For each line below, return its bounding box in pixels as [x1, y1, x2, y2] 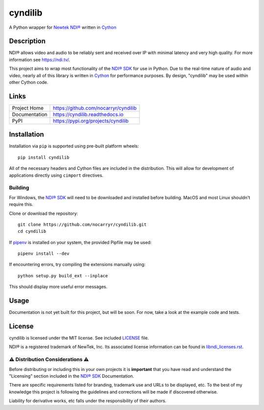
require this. [9, 202, 34, 207]
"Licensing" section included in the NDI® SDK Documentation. [9, 373, 134, 379]
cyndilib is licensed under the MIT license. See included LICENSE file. [9, 335, 149, 341]
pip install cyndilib [18, 154, 69, 160]
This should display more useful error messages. [9, 284, 108, 290]
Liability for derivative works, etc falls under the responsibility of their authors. [9, 398, 167, 404]
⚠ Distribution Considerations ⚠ [9, 356, 89, 363]
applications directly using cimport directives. [9, 172, 104, 178]
